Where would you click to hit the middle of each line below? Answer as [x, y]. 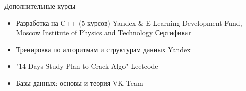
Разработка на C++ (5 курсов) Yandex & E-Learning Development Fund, [129, 23]
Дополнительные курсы [40, 6]
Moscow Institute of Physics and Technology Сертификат [103, 33]
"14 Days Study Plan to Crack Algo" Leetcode [87, 66]
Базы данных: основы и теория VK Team [79, 82]
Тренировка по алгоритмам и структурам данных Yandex [103, 49]
